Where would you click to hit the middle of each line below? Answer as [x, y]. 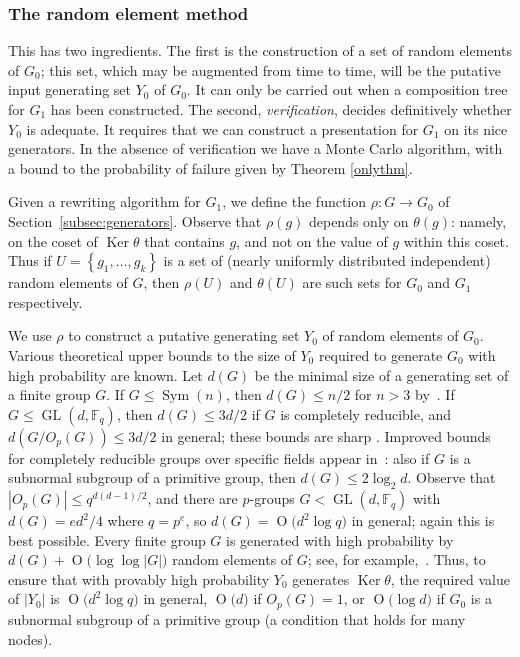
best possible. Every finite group [107, 539]
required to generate [380, 354]
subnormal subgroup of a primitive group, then [152, 477]
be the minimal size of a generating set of [381, 374]
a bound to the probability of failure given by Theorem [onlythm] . [210, 167]
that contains [184, 240]
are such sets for [352, 282]
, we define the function [294, 201]
